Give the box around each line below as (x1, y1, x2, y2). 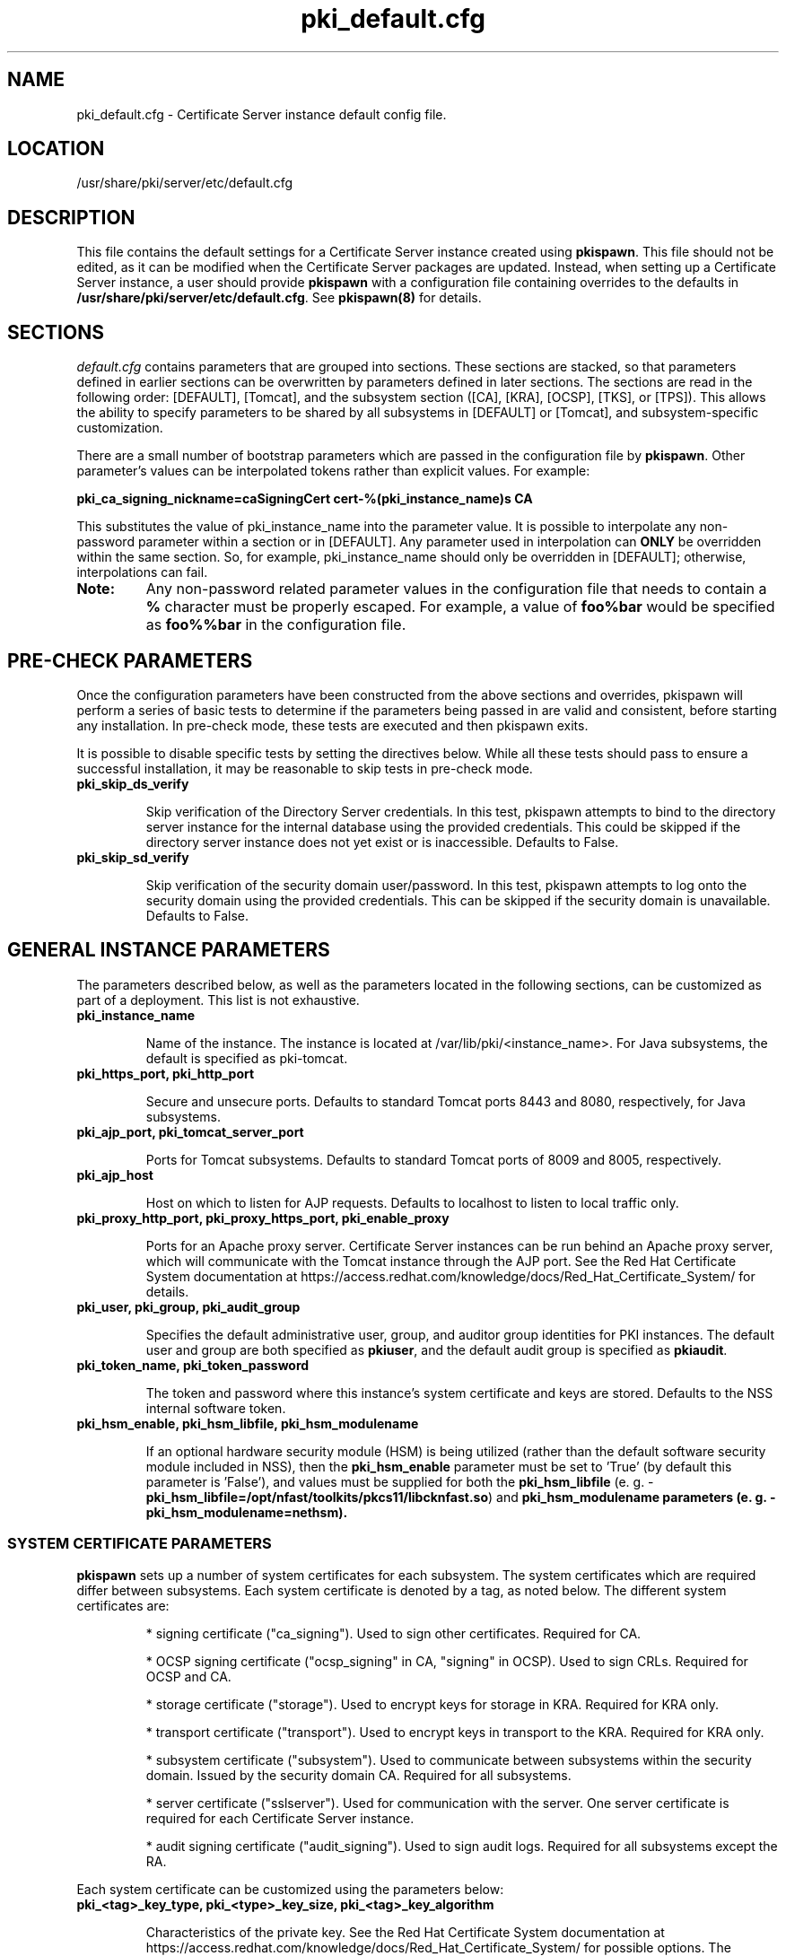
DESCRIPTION (7, 205, 135, 229)
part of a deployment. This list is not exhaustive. (76, 991, 360, 1008)
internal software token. (145, 1400, 286, 1416)
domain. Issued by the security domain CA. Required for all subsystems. (145, 1767, 572, 1783)
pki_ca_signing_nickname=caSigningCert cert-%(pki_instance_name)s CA (76, 491, 533, 507)
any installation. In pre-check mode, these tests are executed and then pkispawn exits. (76, 717, 589, 733)
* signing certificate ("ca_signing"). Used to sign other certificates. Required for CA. (145, 1625, 642, 1641)
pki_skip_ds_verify (76, 775, 189, 791)
